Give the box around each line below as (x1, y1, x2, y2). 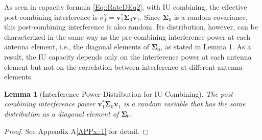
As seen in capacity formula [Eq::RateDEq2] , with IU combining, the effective (4, 2, 247, 12)
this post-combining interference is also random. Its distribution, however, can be (4, 21, 258, 32)
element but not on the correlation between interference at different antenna (4, 61, 243, 72)
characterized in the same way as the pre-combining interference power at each (4, 31, 251, 42)
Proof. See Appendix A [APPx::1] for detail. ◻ (4, 125, 149, 136)
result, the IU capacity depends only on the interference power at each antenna (4, 51, 252, 62)
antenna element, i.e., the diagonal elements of (4, 41, 149, 52)
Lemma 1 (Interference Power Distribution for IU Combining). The (4, 88, 218, 99)
